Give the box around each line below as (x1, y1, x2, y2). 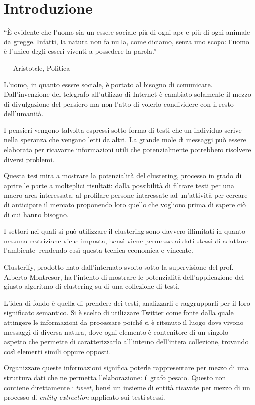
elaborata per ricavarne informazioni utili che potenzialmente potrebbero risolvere (4, 144, 251, 155)
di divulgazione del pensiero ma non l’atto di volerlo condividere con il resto (4, 98, 234, 109)
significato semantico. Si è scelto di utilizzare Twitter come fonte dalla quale (4, 307, 234, 318)
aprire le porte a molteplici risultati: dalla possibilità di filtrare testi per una (4, 180, 234, 190)
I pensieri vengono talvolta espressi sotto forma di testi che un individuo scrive (4, 124, 242, 135)
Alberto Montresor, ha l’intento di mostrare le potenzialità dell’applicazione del (4, 271, 244, 282)
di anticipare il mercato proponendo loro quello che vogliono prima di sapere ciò (4, 200, 246, 210)
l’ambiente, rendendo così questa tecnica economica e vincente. (4, 245, 193, 255)
